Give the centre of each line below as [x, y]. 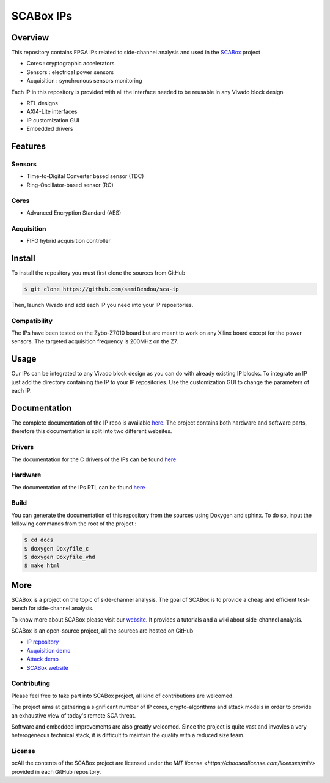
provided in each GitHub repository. [56, 771]
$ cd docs [39, 540]
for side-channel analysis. [61, 608]
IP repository [43, 642]
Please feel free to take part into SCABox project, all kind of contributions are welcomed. [123, 696]
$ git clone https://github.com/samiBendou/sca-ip [102, 289]
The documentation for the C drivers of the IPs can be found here [94, 459]
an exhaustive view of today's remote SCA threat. [74, 715]
